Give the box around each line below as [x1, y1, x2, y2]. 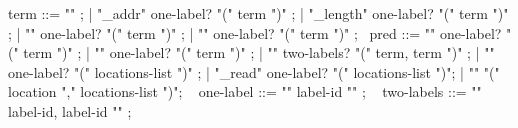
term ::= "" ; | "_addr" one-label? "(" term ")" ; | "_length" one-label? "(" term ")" [8, 3, 509, 23]
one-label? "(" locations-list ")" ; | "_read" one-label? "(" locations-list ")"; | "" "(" [8, 61, 500, 82]
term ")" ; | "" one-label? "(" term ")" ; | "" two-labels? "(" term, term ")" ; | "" [23, 42, 495, 63]
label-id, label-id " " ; [8, 100, 132, 121]
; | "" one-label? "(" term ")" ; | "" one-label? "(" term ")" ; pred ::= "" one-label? [8, 22, 502, 43]
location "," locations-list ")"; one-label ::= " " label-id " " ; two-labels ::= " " [8, 81, 482, 102]
